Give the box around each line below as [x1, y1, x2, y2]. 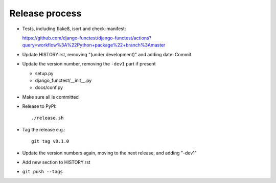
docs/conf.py [35, 84, 63, 90]
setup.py [35, 70, 54, 76]
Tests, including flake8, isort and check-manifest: [22, 26, 126, 32]
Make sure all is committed [22, 94, 79, 100]
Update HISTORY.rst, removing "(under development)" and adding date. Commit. [22, 51, 193, 57]
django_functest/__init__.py [35, 77, 92, 83]
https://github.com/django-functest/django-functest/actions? [22, 35, 152, 41]
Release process [9, 8, 82, 19]
